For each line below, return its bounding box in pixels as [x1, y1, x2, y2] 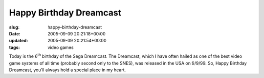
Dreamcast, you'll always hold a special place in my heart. [9, 67, 126, 73]
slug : [9, 24, 20, 30]
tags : [9, 44, 20, 50]
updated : [9, 38, 28, 44]
